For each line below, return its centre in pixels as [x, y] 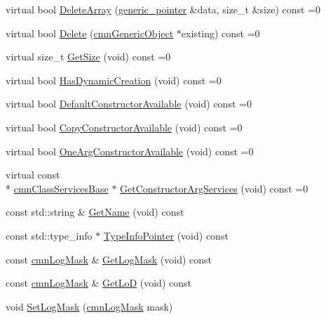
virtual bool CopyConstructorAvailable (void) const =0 [124, 127]
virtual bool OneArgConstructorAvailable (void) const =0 [130, 151]
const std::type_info [49, 235]
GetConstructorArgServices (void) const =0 [214, 188]
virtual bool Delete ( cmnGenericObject [90, 33]
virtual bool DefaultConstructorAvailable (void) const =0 [129, 104]
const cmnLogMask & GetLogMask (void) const [109, 259]
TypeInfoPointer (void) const [166, 235]
